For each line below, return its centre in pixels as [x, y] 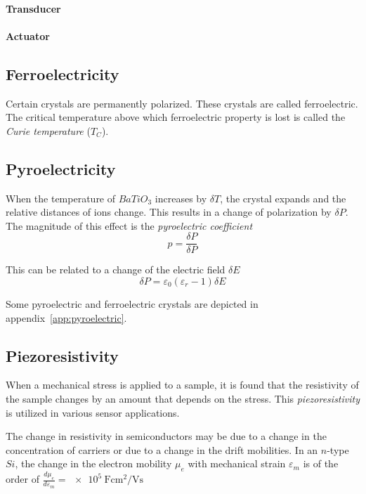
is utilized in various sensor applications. [93, 412]
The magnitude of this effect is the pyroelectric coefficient [129, 225]
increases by [181, 198]
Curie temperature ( [48, 130]
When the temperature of [61, 198]
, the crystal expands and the [283, 198]
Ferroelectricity [63, 73]
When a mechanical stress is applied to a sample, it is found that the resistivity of [182, 385]
